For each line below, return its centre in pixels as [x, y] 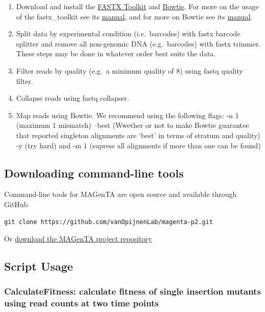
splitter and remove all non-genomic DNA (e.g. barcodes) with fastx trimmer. [138, 43]
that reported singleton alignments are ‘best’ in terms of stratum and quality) [138, 135]
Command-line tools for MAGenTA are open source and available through [120, 194]
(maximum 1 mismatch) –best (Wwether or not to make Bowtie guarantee [132, 125]
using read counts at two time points [82, 303]
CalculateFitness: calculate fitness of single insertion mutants [132, 291]
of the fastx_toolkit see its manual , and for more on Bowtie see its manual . [134, 16]
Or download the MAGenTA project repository [78, 239]
